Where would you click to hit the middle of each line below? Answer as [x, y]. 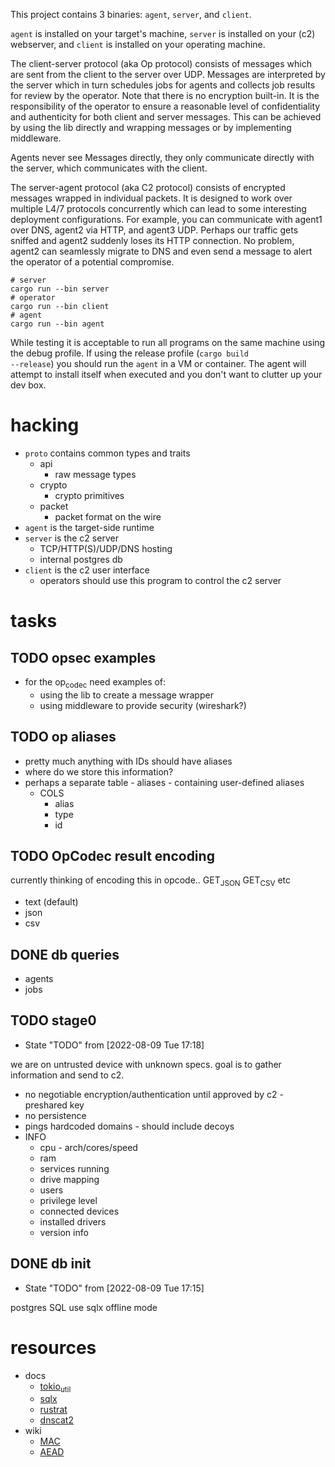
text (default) [51, 902]
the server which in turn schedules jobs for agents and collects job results [163, 85]
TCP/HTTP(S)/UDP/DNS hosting [106, 548]
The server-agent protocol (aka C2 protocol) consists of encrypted [148, 187]
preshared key [54, 1105]
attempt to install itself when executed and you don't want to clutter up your [166, 374]
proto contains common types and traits [107, 453]
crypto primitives [89, 495]
